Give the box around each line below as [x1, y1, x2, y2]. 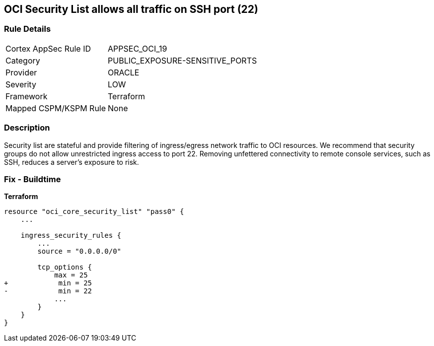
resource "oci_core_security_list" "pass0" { [4, 208, 184, 216]
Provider [5, 67, 37, 77]
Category [5, 55, 40, 66]
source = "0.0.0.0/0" [37, 247, 122, 256]
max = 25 [54, 271, 88, 279]
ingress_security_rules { [20, 231, 122, 240]
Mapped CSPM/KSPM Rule [5, 103, 106, 113]
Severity [5, 79, 36, 89]
